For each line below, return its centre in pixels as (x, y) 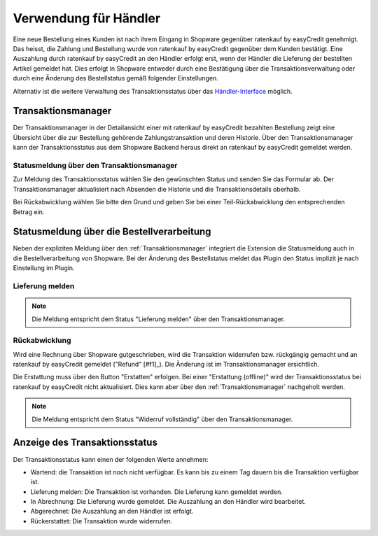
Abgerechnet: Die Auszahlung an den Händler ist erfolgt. (112, 512)
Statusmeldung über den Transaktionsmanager (95, 165)
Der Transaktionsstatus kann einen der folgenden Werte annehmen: (111, 459)
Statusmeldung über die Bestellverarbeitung (112, 232)
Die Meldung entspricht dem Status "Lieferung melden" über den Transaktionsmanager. (159, 319)
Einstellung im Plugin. (44, 268)
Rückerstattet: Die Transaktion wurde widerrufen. (101, 521)
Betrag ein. (29, 212)
